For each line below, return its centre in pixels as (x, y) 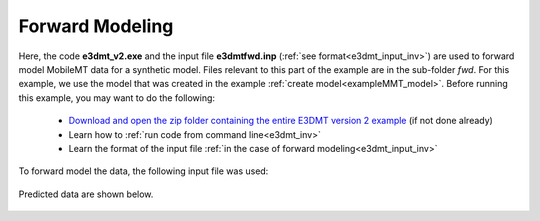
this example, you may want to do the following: (116, 97)
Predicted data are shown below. (86, 194)
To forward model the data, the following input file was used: (143, 171)
